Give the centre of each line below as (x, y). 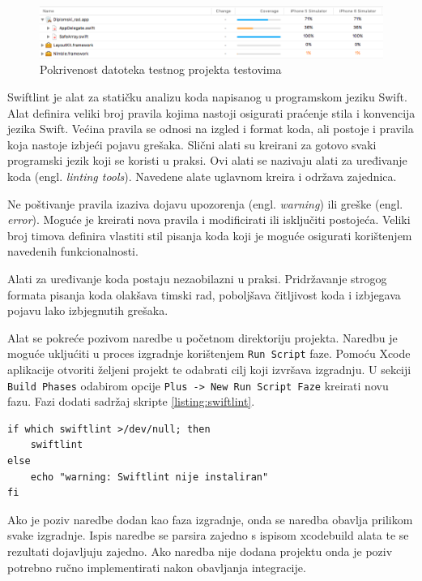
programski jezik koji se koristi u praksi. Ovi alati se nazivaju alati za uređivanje (207, 160)
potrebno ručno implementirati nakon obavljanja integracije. (157, 567)
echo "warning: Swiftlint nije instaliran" (149, 477)
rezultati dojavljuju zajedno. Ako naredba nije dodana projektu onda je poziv (200, 551)
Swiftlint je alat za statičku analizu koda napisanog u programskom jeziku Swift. (207, 97)
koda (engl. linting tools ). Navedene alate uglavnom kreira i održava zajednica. (202, 176)
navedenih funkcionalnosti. (73, 251)
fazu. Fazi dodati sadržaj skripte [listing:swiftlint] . (131, 401)
